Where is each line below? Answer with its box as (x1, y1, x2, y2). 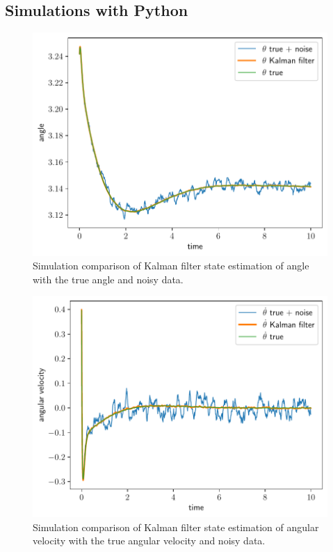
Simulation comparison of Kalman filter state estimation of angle (33, 258, 309, 273)
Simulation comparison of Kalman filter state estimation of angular (33, 519, 319, 534)
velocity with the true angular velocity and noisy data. (33, 533, 266, 548)
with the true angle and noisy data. (33, 271, 184, 286)
